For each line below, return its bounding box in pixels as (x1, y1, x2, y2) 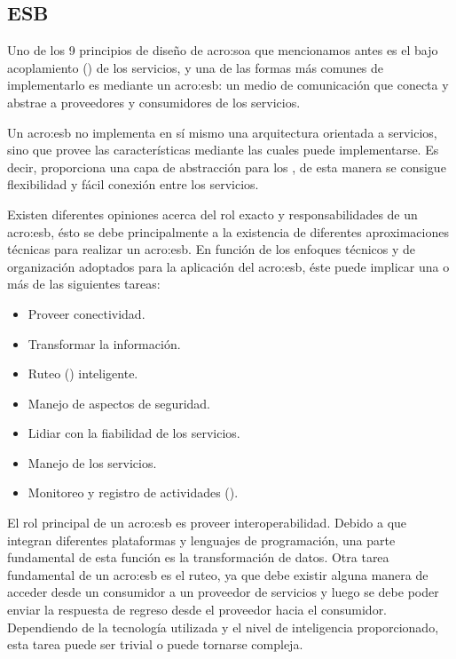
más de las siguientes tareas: (7, 274, 161, 293)
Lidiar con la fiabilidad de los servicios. (28, 424, 240, 442)
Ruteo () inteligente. (28, 364, 138, 383)
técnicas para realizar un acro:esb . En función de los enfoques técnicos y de (7, 240, 416, 258)
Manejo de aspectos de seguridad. (28, 393, 211, 412)
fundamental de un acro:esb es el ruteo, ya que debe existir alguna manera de (7, 565, 428, 584)
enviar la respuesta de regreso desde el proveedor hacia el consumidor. (7, 600, 388, 619)
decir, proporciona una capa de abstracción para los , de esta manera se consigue (7, 157, 446, 176)
